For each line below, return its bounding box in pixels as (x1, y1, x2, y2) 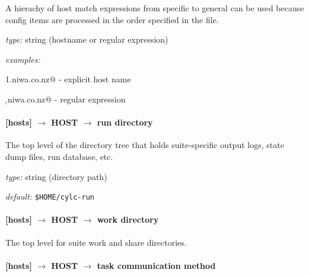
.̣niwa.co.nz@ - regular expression (5, 92, 126, 105)
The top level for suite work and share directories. (5, 236, 187, 248)
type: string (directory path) (5, 170, 107, 182)
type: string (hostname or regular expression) (5, 33, 168, 46)
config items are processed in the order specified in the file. (5, 13, 219, 25)
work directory (97, 213, 159, 226)
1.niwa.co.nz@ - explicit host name (5, 73, 131, 85)
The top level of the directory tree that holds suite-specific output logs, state (5, 139, 284, 151)
